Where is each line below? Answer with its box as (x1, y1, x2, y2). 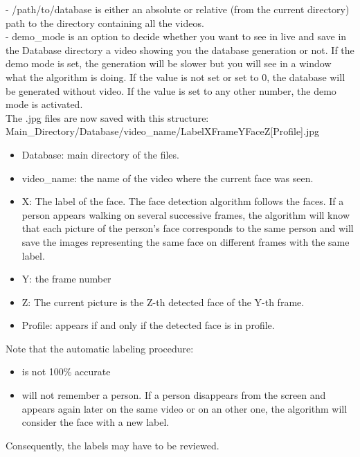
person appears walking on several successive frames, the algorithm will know (21, 207, 350, 222)
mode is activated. (6, 97, 83, 111)
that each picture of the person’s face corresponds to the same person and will (21, 221, 354, 235)
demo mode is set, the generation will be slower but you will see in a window (6, 56, 332, 71)
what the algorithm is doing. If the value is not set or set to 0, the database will (6, 69, 345, 84)
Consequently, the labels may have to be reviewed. (6, 438, 219, 452)
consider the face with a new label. (21, 415, 170, 429)
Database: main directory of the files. (21, 147, 179, 161)
